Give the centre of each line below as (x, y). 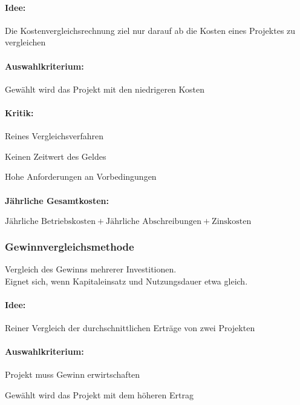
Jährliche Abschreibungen (154, 221)
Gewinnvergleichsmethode (70, 246)
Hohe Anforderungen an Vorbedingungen (81, 176)
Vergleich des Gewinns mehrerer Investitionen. (91, 268)
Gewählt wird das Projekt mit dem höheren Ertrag (99, 394)
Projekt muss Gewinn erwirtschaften (73, 374)
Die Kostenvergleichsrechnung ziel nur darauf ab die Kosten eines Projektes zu (150, 30)
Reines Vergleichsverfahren (54, 136)
